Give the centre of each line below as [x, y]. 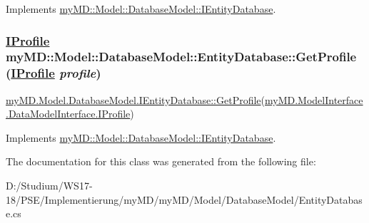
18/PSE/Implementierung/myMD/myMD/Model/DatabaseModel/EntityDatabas [184, 199]
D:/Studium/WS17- [49, 186]
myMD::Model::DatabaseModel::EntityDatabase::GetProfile [181, 57]
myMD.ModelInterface [314, 99]
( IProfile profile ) [54, 73]
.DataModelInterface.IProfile [68, 114]
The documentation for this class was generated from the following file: [161, 161]
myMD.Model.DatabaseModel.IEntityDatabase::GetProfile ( [135, 99]
